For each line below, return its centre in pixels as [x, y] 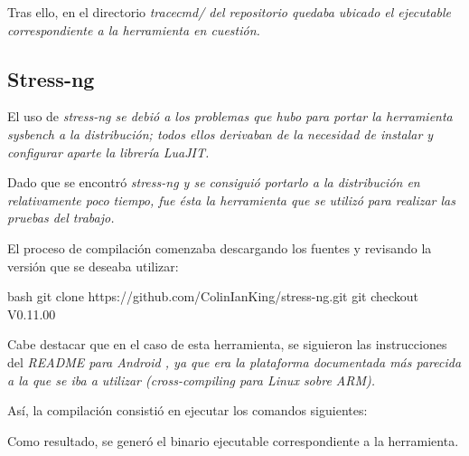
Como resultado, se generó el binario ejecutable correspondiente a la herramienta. [233, 440]
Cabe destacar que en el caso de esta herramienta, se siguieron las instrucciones [227, 344]
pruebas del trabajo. [61, 218]
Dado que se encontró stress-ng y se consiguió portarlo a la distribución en [214, 182]
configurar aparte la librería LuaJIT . [108, 152]
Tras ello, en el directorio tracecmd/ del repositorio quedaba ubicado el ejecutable [230, 12]
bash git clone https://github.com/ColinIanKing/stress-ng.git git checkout [213, 296]
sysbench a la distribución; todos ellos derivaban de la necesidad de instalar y [220, 133]
